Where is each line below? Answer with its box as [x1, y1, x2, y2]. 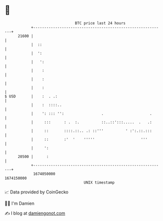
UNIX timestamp [83, 180, 115, 185]
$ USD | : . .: [4, 94, 57, 99]
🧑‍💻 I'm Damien [4, 200, 35, 206]
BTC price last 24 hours [75, 21, 126, 26]
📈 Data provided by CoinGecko [4, 189, 69, 195]
